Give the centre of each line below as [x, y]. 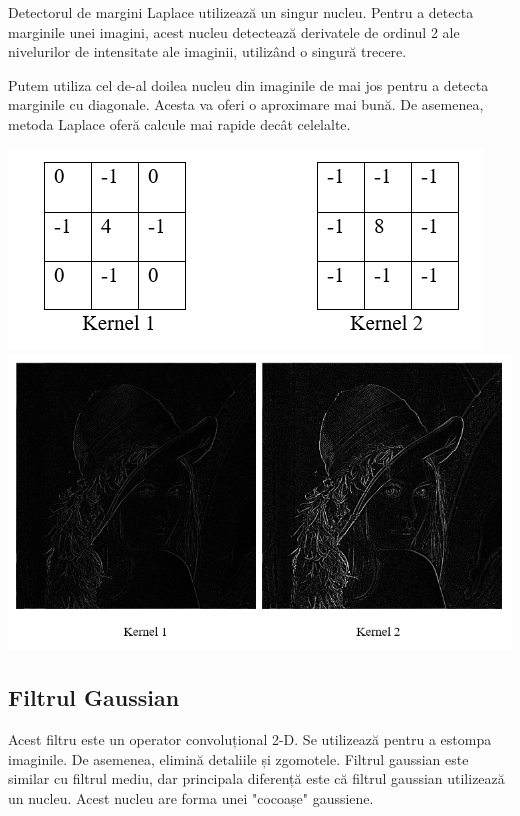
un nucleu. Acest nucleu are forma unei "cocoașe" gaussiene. [191, 797]
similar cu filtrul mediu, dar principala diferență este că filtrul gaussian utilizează [256, 778]
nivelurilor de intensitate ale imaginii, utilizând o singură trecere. [207, 51]
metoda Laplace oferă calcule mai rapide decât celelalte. [179, 123]
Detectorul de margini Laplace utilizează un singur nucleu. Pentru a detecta [241, 12]
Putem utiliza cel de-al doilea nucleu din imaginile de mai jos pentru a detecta [248, 84]
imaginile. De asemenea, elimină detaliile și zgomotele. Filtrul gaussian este [238, 758]
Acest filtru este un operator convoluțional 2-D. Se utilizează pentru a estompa [250, 739]
